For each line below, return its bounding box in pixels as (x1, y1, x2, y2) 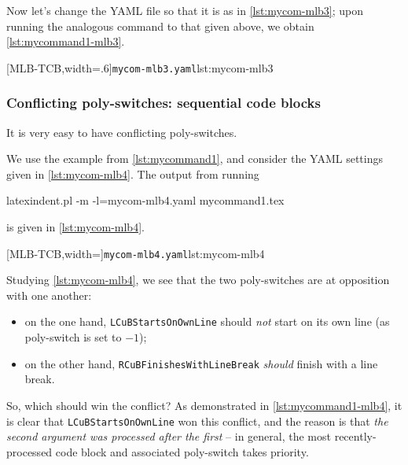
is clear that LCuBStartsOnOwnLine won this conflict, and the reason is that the (6, 412, 388, 429)
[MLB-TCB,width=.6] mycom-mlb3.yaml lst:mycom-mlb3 (6, 59, 274, 76)
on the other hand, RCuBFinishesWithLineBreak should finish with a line (24, 355, 378, 371)
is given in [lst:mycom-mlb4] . (6, 219, 145, 235)
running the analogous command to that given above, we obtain (6, 17, 314, 34)
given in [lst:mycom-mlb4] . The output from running (6, 165, 259, 182)
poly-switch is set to (24, 329, 122, 345)
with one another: (6, 286, 92, 303)
